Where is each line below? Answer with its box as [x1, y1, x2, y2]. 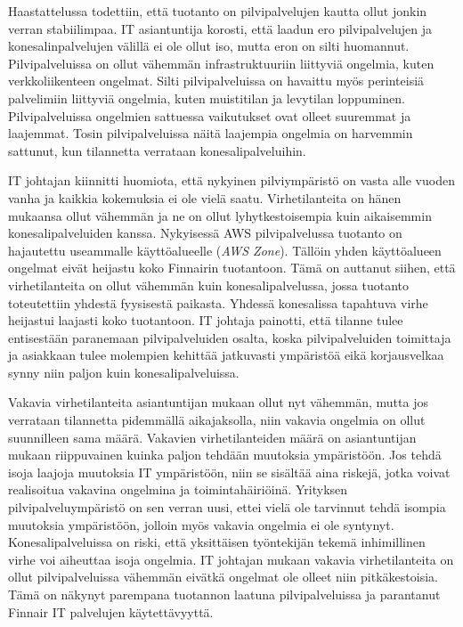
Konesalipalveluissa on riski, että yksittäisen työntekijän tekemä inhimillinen [8, 533, 426, 551]
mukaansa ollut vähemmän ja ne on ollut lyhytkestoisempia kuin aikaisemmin [8, 206, 432, 224]
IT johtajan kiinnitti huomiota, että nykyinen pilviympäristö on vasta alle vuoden [8, 171, 455, 190]
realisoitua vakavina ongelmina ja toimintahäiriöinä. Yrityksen [8, 480, 348, 499]
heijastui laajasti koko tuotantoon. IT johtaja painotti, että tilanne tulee [8, 311, 403, 330]
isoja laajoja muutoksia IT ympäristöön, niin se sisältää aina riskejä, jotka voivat [8, 462, 451, 481]
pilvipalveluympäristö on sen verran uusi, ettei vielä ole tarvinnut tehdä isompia [8, 498, 446, 517]
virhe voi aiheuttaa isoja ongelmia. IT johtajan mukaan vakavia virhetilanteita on [8, 550, 454, 568]
